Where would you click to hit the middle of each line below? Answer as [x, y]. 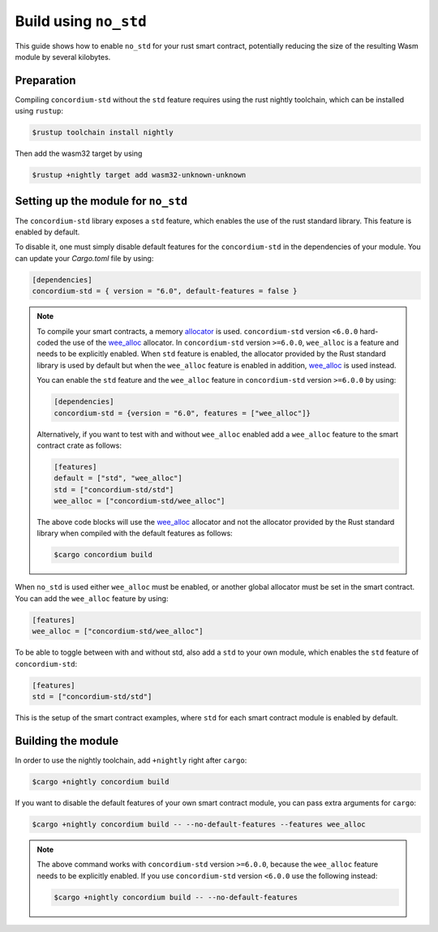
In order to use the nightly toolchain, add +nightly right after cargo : [131, 760]
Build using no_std [81, 21]
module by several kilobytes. [63, 57]
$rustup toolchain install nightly [103, 133]
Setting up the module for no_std [101, 201]
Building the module [67, 741]
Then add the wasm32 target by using [79, 153]
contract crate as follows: [79, 445]
